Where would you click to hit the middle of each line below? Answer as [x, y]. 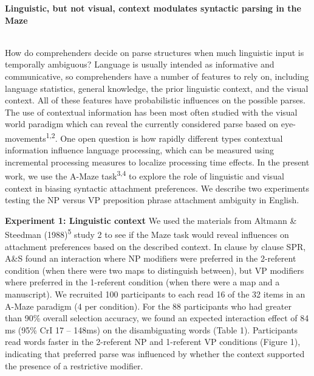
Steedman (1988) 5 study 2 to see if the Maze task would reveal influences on [147, 234]
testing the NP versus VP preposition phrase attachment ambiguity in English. [152, 200]
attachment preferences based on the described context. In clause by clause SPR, [155, 246]
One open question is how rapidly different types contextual [172, 138]
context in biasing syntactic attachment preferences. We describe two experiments [157, 188]
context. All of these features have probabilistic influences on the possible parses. [155, 100]
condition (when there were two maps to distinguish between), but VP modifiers [155, 270]
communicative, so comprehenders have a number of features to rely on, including [157, 76]
